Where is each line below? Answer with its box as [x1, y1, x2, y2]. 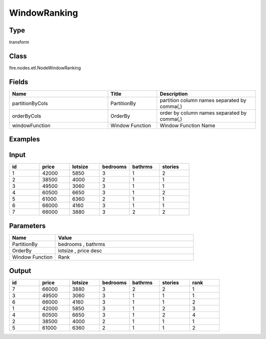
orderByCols [12, 112, 41, 119]
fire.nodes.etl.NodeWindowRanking [9, 64, 81, 71]
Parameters [9, 221, 46, 230]
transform [9, 39, 30, 45]
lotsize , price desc [58, 247, 102, 254]
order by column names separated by [160, 109, 247, 116]
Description [160, 90, 188, 97]
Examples [9, 135, 40, 144]
